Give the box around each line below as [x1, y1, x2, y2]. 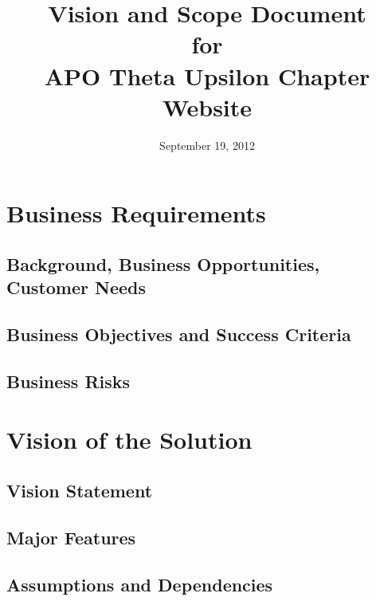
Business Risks [6, 368, 131, 393]
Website [162, 90, 253, 123]
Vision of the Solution [6, 423, 253, 456]
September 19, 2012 [159, 136, 255, 153]
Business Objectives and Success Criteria [6, 322, 351, 347]
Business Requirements [6, 197, 266, 230]
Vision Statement [6, 477, 153, 502]
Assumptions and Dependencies [6, 572, 273, 596]
